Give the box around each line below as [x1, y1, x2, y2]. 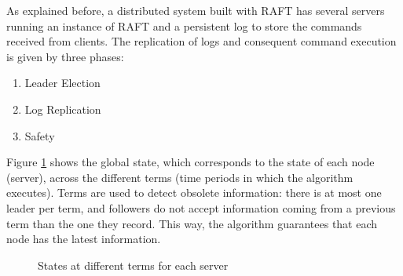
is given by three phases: [6, 48, 124, 64]
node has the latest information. [6, 231, 161, 247]
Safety [24, 127, 55, 143]
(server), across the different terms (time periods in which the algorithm [6, 169, 354, 185]
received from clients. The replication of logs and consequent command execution [6, 33, 397, 49]
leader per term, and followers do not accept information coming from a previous [6, 199, 396, 216]
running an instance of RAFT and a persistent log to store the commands [6, 17, 362, 34]
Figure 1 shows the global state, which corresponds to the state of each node [6, 154, 375, 170]
